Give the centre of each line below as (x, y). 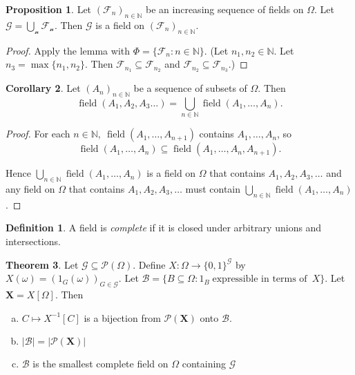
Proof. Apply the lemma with (68, 50)
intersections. (33, 241)
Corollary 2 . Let (43, 88)
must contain (213, 188)
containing (204, 364)
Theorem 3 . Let (42, 264)
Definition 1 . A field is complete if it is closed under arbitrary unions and (164, 228)
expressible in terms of (260, 279)
